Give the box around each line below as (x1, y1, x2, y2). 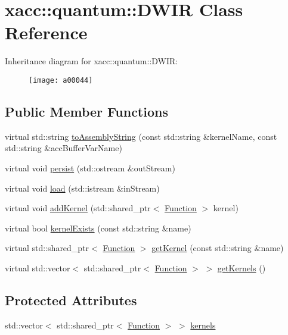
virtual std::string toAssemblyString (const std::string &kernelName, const (5, 130, 277, 142)
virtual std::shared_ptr (5, 242, 89, 254)
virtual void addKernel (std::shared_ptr (5, 202, 151, 214)
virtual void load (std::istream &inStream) (5, 181, 160, 194)
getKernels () (217, 261, 266, 274)
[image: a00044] (29, 76, 93, 84)
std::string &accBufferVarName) (5, 142, 122, 154)
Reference (5, 20, 88, 45)
